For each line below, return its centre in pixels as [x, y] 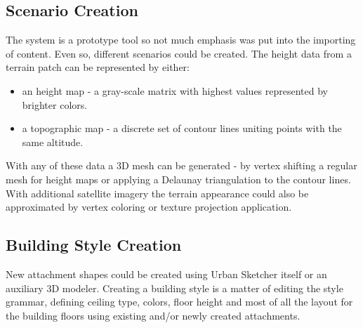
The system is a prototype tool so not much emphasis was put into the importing [181, 40]
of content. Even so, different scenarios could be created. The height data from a [179, 53]
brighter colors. [55, 104]
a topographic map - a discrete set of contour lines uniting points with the [182, 128]
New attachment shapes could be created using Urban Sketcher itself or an [166, 274]
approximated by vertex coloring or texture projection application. [149, 207]
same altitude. [53, 142]
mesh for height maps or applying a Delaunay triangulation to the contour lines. [178, 179]
